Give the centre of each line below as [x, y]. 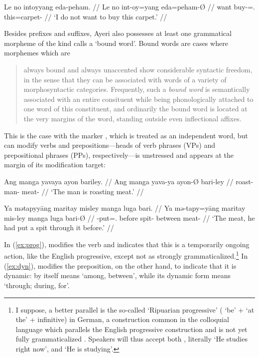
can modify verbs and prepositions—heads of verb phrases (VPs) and [110, 145]
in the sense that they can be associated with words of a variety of [125, 79]
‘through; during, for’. [37, 285]
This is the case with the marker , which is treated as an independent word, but [126, 135]
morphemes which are [37, 53]
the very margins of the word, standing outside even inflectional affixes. [132, 118]
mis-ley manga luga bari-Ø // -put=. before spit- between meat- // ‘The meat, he [129, 217]
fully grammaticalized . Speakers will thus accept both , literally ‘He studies [131, 339]
